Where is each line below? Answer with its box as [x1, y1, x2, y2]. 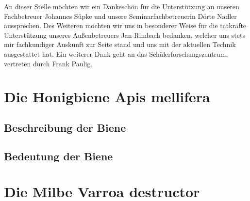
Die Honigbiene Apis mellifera [4, 87, 210, 107]
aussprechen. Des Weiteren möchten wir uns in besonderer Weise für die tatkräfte [4, 20, 247, 31]
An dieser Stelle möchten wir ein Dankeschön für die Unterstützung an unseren [4, 1, 239, 11]
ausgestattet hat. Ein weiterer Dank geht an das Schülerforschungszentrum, [4, 48, 228, 59]
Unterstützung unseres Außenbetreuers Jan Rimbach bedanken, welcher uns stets [4, 30, 245, 40]
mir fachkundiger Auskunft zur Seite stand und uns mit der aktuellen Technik [4, 39, 236, 49]
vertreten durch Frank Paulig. [4, 58, 93, 68]
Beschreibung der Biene [4, 120, 126, 135]
